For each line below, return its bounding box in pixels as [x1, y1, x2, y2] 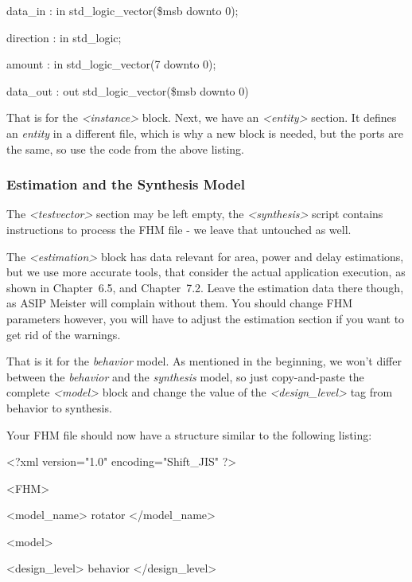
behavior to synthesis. [6, 399, 112, 416]
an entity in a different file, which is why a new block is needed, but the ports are [6, 124, 403, 141]
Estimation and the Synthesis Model [6, 174, 245, 194]
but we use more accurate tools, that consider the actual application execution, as [6, 264, 406, 280]
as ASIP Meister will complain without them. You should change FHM [6, 295, 353, 311]
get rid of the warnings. [6, 326, 121, 342]
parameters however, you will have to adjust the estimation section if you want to [6, 310, 405, 326]
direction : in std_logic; [6, 29, 122, 45]
